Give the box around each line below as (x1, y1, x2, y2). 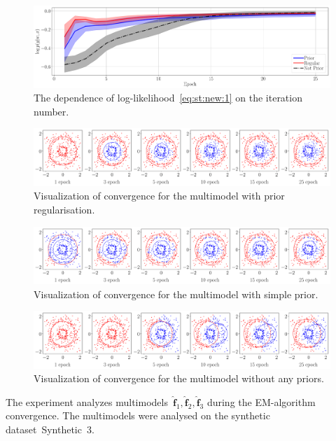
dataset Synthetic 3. (6, 422, 94, 436)
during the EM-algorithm (206, 394, 316, 409)
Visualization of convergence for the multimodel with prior (34, 188, 285, 203)
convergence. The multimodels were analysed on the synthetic (6, 408, 270, 423)
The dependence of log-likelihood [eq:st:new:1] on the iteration (34, 90, 302, 105)
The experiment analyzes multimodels (6, 394, 168, 409)
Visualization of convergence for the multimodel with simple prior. (34, 286, 318, 301)
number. (34, 104, 69, 118)
